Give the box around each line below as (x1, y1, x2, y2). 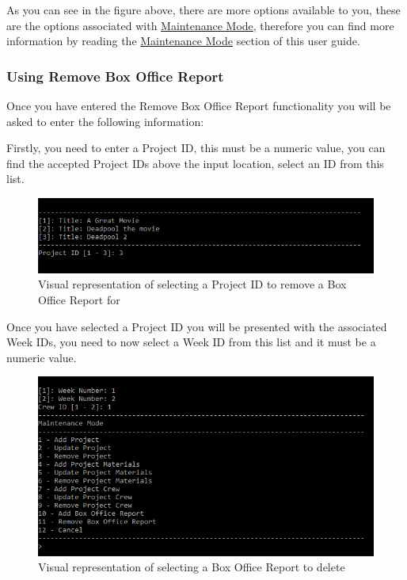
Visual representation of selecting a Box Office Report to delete (38, 559, 345, 575)
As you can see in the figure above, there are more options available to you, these (6, 2, 401, 17)
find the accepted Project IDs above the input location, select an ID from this (6, 155, 384, 171)
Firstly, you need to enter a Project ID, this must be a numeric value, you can (6, 139, 386, 156)
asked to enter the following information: (6, 113, 204, 129)
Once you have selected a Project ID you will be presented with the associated (6, 318, 387, 334)
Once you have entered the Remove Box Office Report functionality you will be (6, 97, 391, 113)
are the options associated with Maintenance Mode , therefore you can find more (6, 17, 394, 33)
